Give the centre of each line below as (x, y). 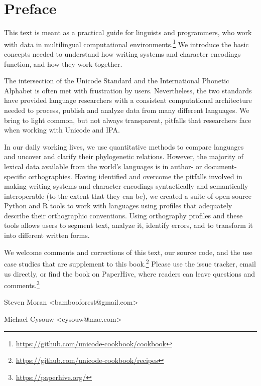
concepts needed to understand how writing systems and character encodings (122, 53)
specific (15, 176)
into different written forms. (47, 235)
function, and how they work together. (63, 63)
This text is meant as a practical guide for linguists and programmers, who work (128, 32)
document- (220, 166)
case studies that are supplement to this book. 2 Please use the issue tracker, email (130, 263)
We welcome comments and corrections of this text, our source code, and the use (128, 252)
